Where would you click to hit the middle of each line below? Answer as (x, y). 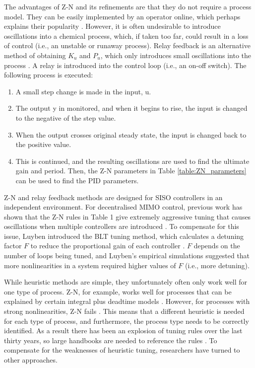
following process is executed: (49, 75)
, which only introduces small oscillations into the (176, 55)
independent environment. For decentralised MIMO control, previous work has (123, 207)
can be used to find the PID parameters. (77, 180)
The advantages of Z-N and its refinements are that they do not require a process (128, 6)
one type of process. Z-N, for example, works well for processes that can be (118, 291)
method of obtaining (35, 55)
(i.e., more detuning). (217, 265)
